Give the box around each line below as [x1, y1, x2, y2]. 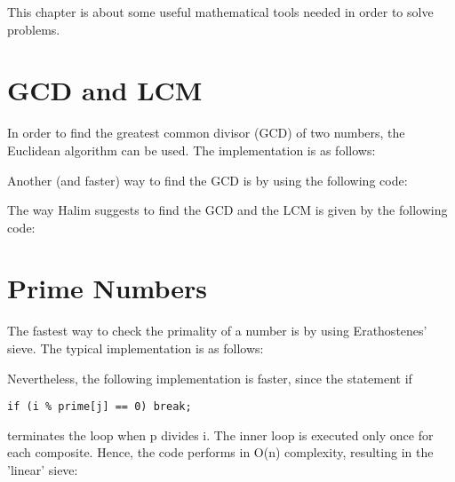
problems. [7, 20, 60, 38]
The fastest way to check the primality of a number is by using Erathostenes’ [7, 321, 427, 340]
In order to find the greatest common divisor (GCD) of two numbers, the [7, 123, 405, 142]
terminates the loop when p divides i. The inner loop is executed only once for [7, 425, 434, 444]
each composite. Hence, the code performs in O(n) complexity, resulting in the [7, 443, 434, 462]
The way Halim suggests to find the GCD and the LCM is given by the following [7, 201, 448, 219]
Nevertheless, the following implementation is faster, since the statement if [7, 368, 412, 387]
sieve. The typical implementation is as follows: [7, 339, 264, 357]
